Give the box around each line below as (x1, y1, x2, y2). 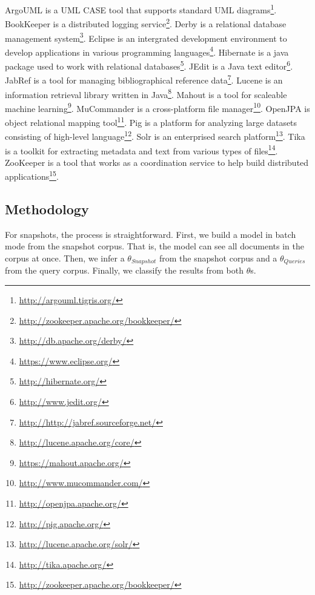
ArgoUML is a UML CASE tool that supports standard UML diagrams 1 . (5, 2, 277, 16)
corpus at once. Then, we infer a (5, 251, 125, 264)
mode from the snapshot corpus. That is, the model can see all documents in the (5, 240, 305, 252)
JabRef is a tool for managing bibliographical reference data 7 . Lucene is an (5, 72, 283, 86)
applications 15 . (5, 168, 59, 182)
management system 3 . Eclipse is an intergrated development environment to (5, 30, 287, 44)
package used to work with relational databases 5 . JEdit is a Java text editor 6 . (5, 58, 293, 72)
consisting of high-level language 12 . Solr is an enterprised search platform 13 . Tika (5, 128, 305, 142)
